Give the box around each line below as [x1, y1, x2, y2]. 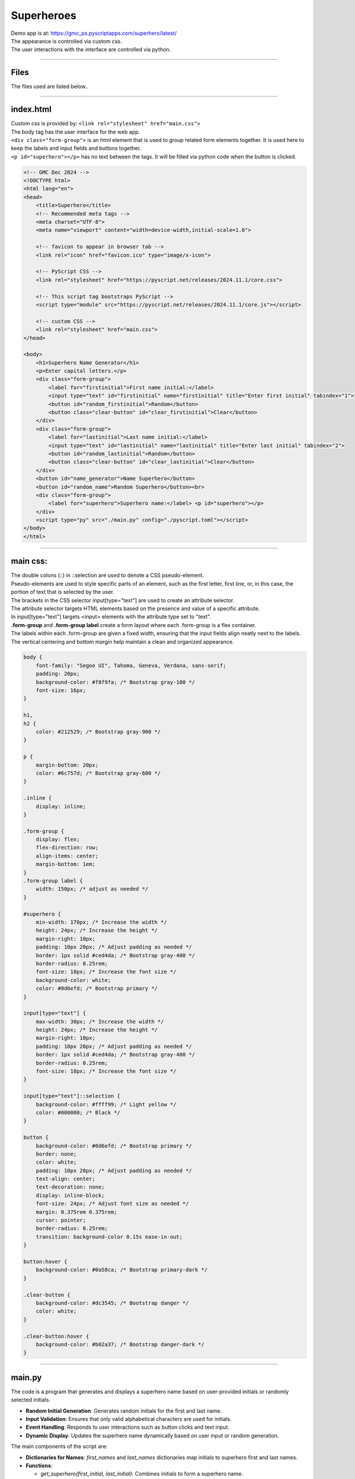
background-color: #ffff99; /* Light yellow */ [35, 1101, 177, 1107]
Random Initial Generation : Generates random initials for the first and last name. [25, 1407, 222, 1414]
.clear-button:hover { [23, 1333, 89, 1339]
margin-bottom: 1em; [35, 861, 96, 868]
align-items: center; [35, 852, 99, 859]
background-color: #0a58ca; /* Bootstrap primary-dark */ [35, 1267, 208, 1273]
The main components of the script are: [11, 1443, 108, 1450]
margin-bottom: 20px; [35, 761, 99, 768]
